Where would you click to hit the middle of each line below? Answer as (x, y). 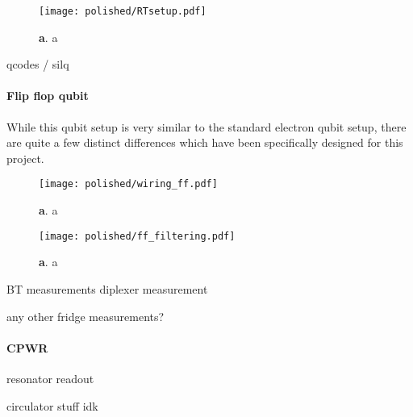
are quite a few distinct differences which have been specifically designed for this (205, 142)
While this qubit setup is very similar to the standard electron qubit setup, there (206, 126)
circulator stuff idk (52, 405)
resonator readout (50, 378)
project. (25, 158)
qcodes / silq (38, 64)
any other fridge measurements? (86, 316)
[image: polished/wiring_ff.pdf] (128, 184)
